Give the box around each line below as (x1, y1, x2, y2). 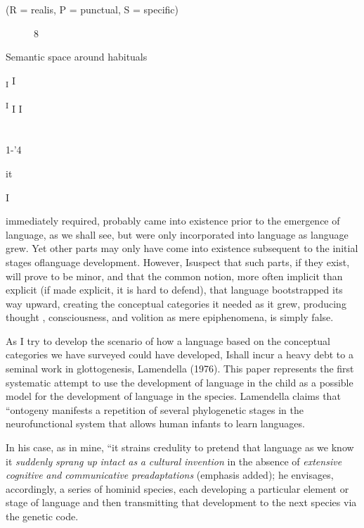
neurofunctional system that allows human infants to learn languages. (6, 416, 305, 431)
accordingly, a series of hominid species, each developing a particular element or (6, 481, 349, 496)
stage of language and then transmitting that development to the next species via (6, 495, 357, 510)
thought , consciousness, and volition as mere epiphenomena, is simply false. (6, 310, 334, 325)
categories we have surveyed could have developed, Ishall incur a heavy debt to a (6, 347, 353, 362)
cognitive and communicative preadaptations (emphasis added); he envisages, (6, 467, 334, 482)
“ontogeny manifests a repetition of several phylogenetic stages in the (6, 402, 304, 417)
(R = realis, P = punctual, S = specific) (6, 2, 178, 16)
